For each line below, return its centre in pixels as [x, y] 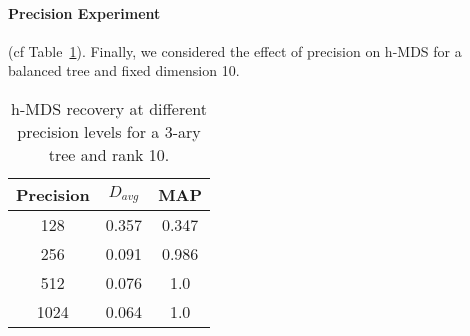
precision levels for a [88, 131]
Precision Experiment [84, 12]
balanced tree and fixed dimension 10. [124, 70]
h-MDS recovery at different [109, 108]
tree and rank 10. [109, 154]
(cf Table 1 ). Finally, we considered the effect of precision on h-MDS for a [235, 50]
